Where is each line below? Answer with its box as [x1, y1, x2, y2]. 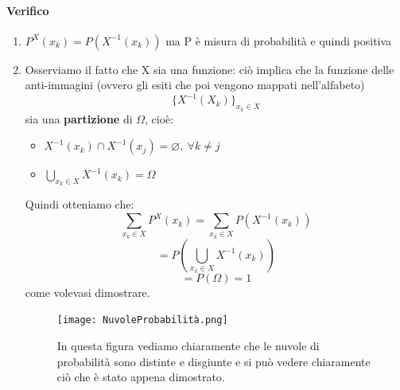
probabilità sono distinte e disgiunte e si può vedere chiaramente [56, 353, 371, 369]
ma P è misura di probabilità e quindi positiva [165, 32, 392, 49]
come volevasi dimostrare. [25, 283, 150, 300]
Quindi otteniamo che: [25, 196, 134, 213]
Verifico [6, 2, 49, 18]
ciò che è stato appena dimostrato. [56, 369, 225, 385]
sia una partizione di [25, 110, 133, 127]
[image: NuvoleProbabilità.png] [56, 314, 228, 326]
